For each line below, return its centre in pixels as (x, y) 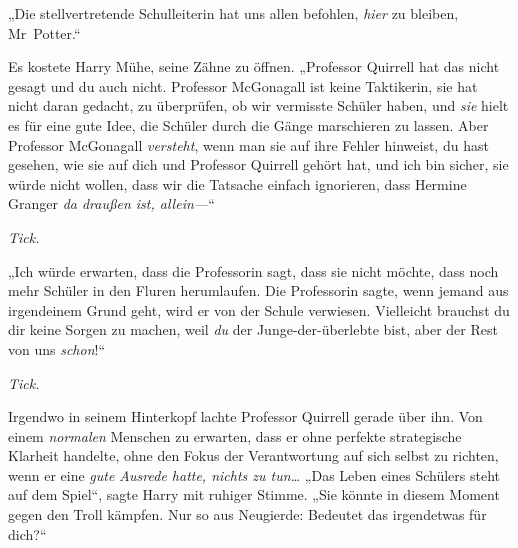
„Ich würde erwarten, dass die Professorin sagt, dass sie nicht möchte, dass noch (253, 270)
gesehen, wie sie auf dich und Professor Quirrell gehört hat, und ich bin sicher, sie (258, 164)
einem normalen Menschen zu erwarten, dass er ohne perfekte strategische (235, 435)
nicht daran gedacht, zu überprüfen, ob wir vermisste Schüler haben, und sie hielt (258, 105)
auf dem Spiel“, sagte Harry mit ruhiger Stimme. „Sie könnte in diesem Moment (254, 494)
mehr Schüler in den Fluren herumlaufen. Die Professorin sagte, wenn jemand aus (258, 290)
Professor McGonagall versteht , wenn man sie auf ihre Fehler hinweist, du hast (248, 144)
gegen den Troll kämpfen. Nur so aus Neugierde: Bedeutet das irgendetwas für (247, 514)
